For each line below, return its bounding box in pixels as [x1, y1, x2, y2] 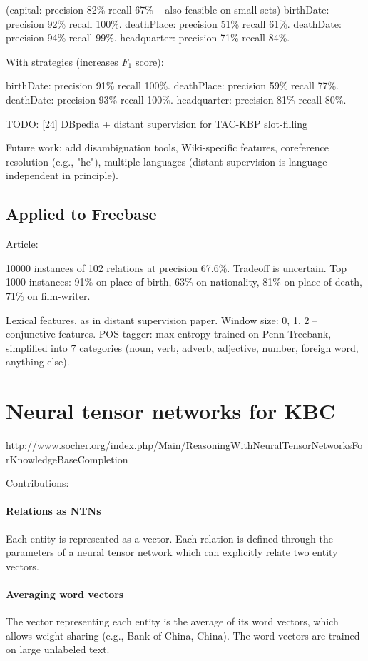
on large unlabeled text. [6, 642, 110, 657]
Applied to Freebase [6, 203, 157, 225]
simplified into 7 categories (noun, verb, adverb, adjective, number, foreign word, [6, 340, 359, 355]
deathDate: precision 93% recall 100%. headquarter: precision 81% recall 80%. [6, 91, 347, 106]
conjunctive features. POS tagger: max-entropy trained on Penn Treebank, [6, 326, 332, 341]
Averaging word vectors [6, 586, 124, 601]
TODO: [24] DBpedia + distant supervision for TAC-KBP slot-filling [6, 116, 307, 131]
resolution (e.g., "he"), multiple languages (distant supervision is [6, 153, 286, 168]
